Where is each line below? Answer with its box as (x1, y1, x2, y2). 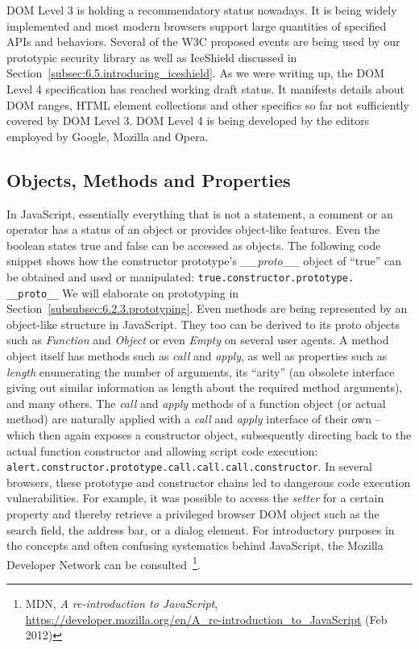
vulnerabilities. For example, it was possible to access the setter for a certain (6, 489, 384, 506)
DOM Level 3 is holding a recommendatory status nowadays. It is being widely (6, 2, 397, 18)
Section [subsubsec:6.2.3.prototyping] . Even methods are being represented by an (6, 300, 408, 317)
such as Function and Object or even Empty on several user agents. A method (6, 331, 389, 348)
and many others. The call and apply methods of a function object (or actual (6, 394, 386, 411)
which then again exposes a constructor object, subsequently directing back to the (6, 426, 412, 443)
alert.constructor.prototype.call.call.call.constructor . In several (6, 458, 372, 475)
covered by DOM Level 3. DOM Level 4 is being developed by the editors (6, 112, 370, 129)
